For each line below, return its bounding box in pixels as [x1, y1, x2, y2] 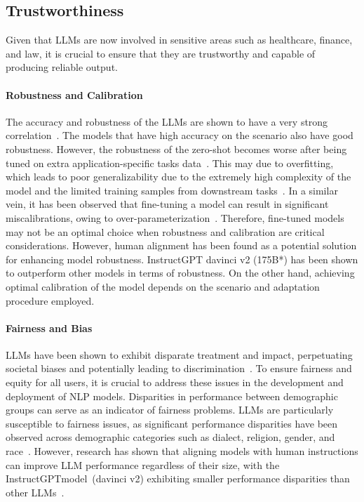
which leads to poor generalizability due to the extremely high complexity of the [6, 169, 351, 184]
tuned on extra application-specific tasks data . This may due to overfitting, [6, 155, 334, 170]
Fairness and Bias [6, 320, 93, 335]
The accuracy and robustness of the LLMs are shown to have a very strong [6, 114, 328, 128]
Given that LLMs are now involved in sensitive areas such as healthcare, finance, [6, 32, 353, 47]
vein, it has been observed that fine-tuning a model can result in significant [6, 197, 329, 211]
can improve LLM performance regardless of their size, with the [6, 457, 280, 472]
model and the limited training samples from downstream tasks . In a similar [6, 183, 338, 197]
